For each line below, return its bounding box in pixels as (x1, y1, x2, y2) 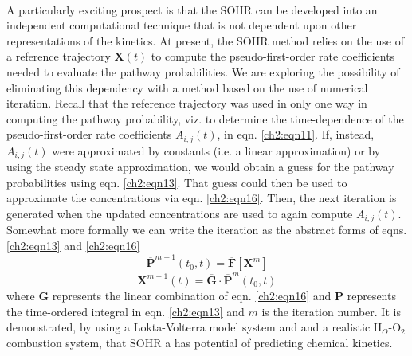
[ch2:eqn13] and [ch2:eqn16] (6, 237, 140, 254)
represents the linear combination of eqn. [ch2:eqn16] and (52, 288, 332, 304)
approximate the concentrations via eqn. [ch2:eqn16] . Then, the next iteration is (6, 190, 397, 206)
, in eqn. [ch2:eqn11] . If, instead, (217, 126, 375, 143)
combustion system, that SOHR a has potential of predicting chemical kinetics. (6, 334, 393, 351)
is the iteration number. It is (261, 303, 401, 319)
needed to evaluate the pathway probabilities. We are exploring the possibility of (6, 63, 400, 80)
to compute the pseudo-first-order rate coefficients (151, 48, 395, 65)
